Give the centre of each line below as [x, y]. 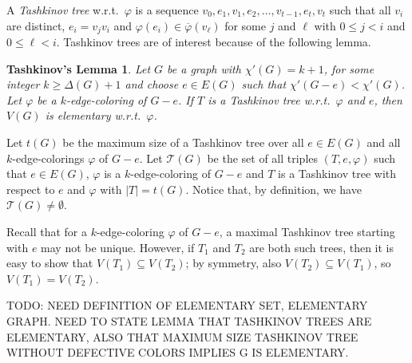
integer [23, 84]
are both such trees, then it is [321, 247]
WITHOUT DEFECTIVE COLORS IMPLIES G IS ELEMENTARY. [178, 352]
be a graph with [204, 68]
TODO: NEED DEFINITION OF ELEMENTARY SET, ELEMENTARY [187, 305]
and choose [152, 84]
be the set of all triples [263, 158]
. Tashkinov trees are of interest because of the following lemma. [214, 42]
